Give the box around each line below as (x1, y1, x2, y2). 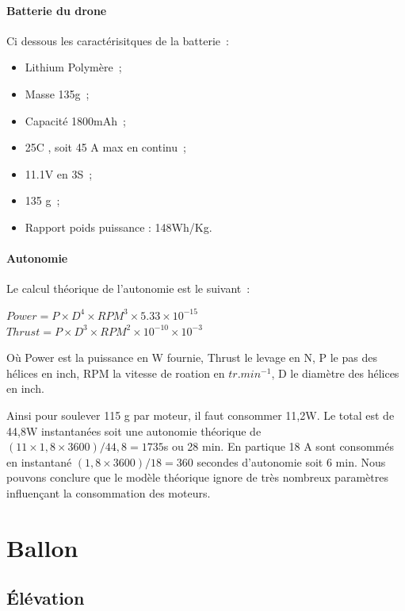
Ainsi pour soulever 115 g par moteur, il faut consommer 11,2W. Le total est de (6, 406, 395, 423)
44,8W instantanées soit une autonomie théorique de (6, 422, 262, 439)
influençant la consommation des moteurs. (6, 484, 211, 501)
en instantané (6, 453, 72, 470)
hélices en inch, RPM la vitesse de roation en (6, 364, 225, 381)
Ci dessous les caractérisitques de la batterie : (6, 32, 229, 48)
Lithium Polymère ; (25, 59, 122, 75)
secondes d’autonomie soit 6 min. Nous (197, 453, 386, 470)
